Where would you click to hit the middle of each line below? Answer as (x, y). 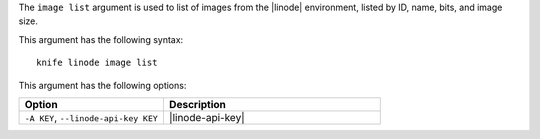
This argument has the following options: (102, 85)
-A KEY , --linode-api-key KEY (91, 117)
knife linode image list (97, 63)
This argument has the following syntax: (101, 39)
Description (197, 104)
